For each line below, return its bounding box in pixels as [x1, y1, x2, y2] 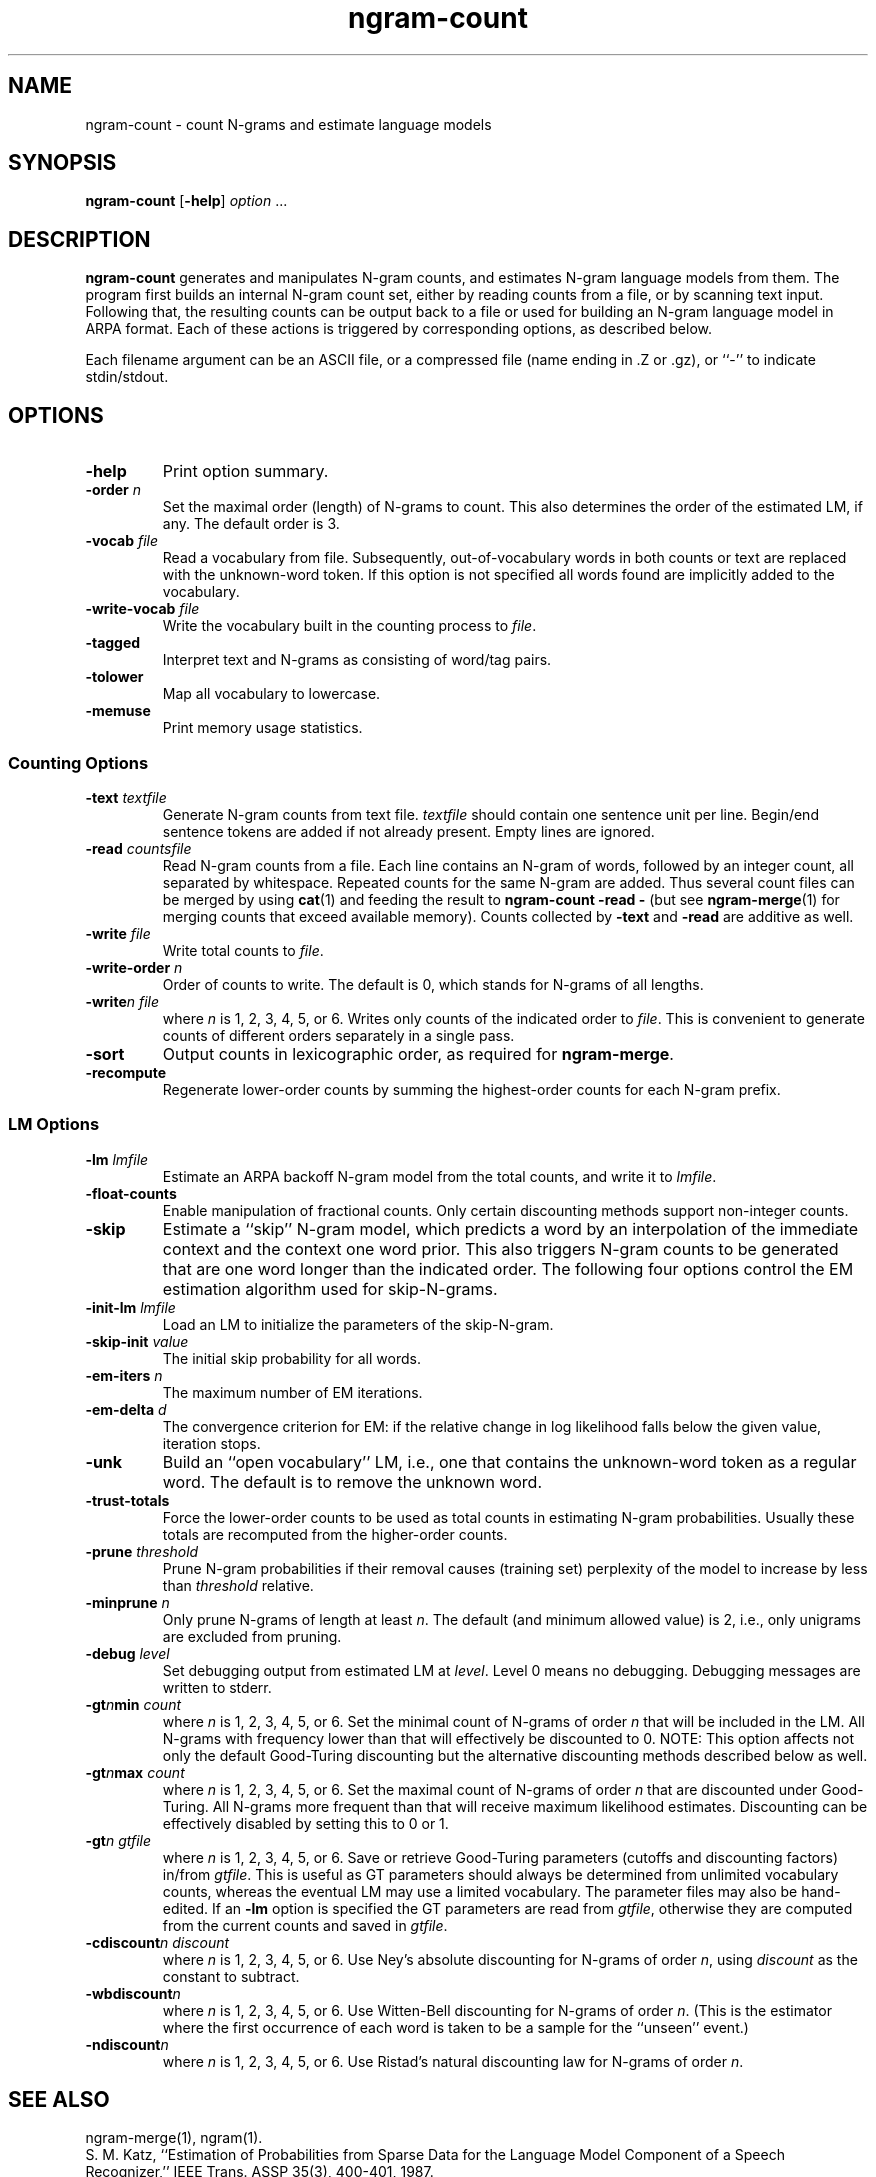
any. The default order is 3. [162, 515, 340, 533]
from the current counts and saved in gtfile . [162, 1916, 448, 1934]
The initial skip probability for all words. [162, 1349, 421, 1367]
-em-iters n [85, 1366, 163, 1384]
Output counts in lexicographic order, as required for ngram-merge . [162, 1043, 674, 1064]
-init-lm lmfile [85, 1298, 176, 1316]
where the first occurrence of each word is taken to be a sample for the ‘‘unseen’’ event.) [162, 2018, 749, 2036]
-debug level [85, 1644, 170, 1662]
